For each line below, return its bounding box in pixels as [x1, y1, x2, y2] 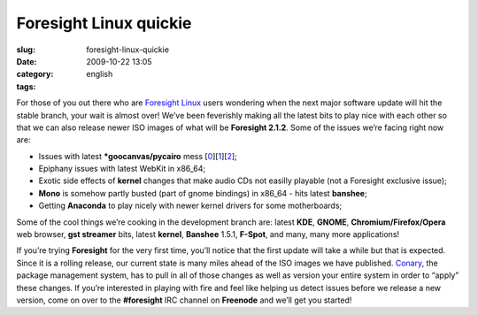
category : [16, 69, 54, 80]
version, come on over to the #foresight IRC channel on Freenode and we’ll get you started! [16, 295, 352, 305]
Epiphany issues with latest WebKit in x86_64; [38, 164, 206, 174]
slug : [16, 44, 35, 55]
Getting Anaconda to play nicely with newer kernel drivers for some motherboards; [38, 200, 343, 211]
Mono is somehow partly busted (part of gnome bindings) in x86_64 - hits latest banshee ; [38, 188, 367, 198]
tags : [16, 81, 36, 92]
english [86, 69, 113, 80]
